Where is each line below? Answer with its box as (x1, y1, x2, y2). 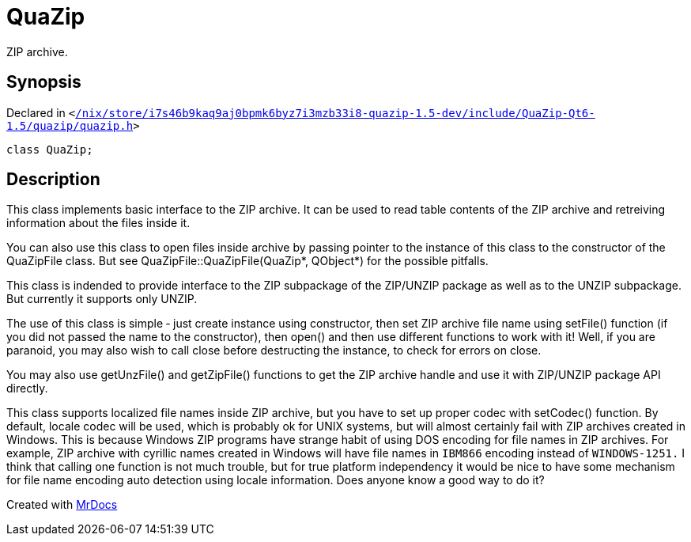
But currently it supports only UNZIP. (6, 292, 198, 306)
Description (6, 169, 100, 190)
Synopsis (6, 72, 81, 93)
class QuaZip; (6, 142, 93, 156)
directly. (6, 381, 48, 396)
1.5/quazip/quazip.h (6, 119, 134, 132)
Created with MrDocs (6, 498, 118, 512)
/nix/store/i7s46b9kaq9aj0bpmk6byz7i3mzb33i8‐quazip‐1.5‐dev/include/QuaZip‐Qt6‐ (75, 106, 595, 119)
